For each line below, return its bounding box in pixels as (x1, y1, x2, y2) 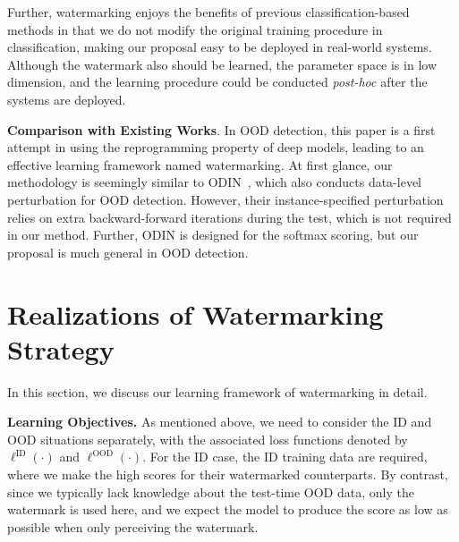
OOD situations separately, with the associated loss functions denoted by (7, 429, 408, 448)
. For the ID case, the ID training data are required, (142, 447, 428, 466)
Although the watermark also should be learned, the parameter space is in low (7, 55, 437, 73)
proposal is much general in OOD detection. (7, 242, 249, 261)
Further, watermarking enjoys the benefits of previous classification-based (7, 3, 410, 21)
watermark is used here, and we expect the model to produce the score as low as (7, 500, 448, 519)
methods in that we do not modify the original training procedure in (7, 20, 383, 38)
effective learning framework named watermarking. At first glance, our (7, 155, 393, 174)
